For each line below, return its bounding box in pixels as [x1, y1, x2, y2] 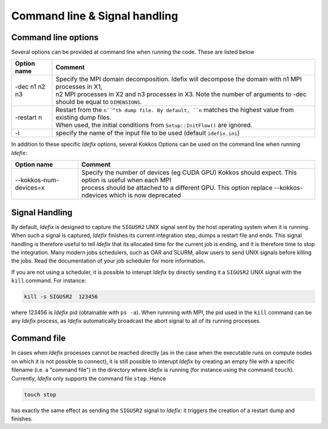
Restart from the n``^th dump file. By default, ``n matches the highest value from [55, 106, 294, 114]
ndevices [81, 191, 108, 200]
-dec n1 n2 [15, 83, 46, 91]
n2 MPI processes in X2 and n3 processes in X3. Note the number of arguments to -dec [55, 90, 307, 98]
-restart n [15, 113, 43, 122]
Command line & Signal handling [11, 9, 179, 22]
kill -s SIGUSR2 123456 [24, 293, 98, 300]
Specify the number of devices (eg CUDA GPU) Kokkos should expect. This [81, 168, 297, 177]
